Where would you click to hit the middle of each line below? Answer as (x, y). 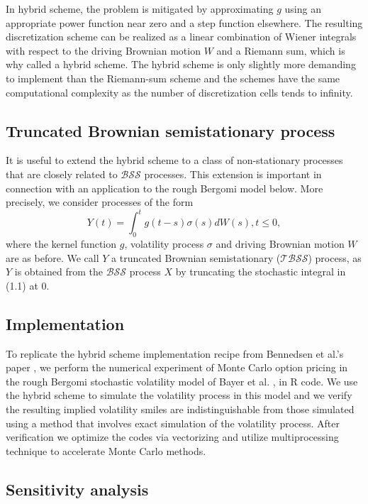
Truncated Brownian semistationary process (171, 130)
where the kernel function (61, 244)
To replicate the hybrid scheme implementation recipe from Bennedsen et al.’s (175, 353)
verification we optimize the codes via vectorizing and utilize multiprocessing (172, 437)
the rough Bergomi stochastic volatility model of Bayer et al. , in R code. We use (182, 381)
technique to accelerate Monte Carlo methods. (106, 450)
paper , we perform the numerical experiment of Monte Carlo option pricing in (177, 367)
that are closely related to (62, 174)
